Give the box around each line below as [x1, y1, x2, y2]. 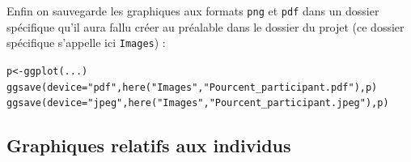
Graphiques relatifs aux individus [6, 133, 291, 158]
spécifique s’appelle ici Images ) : [6, 34, 166, 51]
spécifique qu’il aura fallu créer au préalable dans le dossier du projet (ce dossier [6, 18, 405, 35]
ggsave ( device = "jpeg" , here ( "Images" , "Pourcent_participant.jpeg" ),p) [6, 97, 389, 109]
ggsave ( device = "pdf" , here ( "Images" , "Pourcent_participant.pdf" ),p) [6, 81, 378, 93]
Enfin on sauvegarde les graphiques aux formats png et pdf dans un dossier [6, 2, 379, 19]
